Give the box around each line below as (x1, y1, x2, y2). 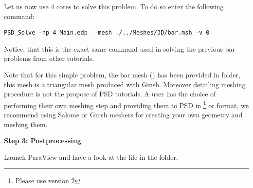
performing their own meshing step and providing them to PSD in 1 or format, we (4, 98, 249, 110)
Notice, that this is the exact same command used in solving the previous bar (4, 43, 235, 54)
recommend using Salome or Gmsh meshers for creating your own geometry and (4, 110, 243, 119)
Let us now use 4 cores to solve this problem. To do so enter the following (4, 1, 224, 11)
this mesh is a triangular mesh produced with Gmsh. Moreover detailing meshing (4, 79, 246, 89)
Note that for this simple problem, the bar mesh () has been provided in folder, (4, 69, 240, 79)
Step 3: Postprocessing (4, 135, 81, 146)
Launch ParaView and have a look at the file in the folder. (4, 151, 178, 162)
